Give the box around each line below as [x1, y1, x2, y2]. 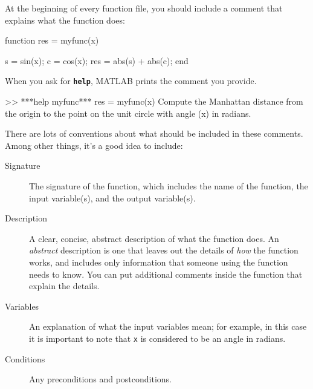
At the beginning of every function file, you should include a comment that [5, 2, 283, 14]
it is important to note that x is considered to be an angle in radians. [29, 332, 286, 344]
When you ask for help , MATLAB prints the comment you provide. [5, 74, 257, 87]
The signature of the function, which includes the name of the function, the [29, 180, 308, 192]
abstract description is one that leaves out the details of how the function [29, 244, 298, 257]
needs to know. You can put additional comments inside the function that [29, 267, 303, 280]
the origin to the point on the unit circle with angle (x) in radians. [5, 106, 251, 119]
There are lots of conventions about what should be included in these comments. [5, 127, 303, 140]
